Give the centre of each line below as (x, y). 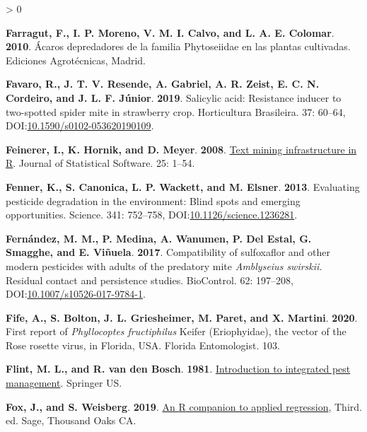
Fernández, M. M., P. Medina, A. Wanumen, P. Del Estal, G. (159, 238)
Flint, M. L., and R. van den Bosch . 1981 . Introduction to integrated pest (178, 369)
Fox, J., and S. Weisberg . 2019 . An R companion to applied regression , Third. (184, 406)
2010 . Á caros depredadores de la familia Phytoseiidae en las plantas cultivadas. (178, 46)
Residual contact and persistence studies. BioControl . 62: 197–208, (150, 280)
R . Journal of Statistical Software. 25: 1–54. (100, 163)
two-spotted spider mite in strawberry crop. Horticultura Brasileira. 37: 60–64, (176, 111)
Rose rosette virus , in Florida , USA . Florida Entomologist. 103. (143, 345)
